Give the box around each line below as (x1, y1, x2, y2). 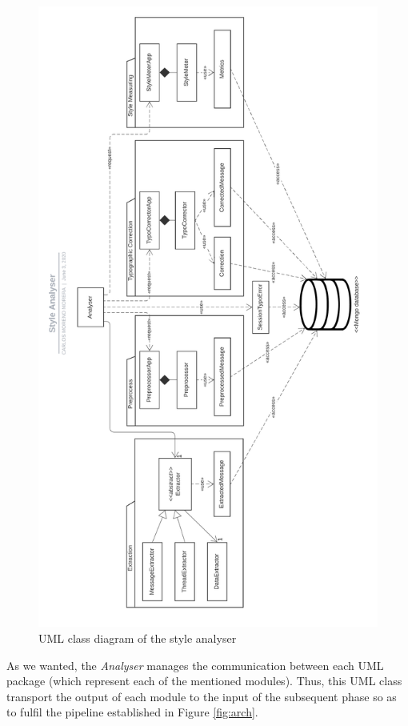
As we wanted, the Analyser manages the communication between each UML (6, 656, 384, 673)
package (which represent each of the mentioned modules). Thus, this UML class (6, 672, 402, 689)
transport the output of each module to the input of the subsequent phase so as (6, 688, 397, 704)
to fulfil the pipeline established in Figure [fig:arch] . (6, 704, 258, 720)
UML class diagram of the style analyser (38, 629, 237, 646)
